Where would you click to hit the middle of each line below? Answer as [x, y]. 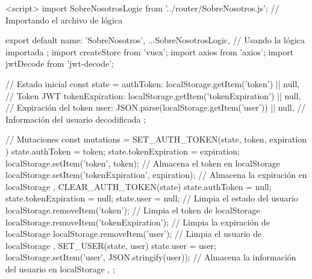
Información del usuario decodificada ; [76, 119]
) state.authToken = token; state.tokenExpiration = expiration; [123, 151]
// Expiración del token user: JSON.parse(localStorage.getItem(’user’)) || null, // [156, 107]
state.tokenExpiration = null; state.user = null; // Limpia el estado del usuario [152, 198]
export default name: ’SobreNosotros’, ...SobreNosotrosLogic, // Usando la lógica [155, 40]
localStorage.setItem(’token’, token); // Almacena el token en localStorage [143, 163]
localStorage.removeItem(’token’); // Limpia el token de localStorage [133, 210]
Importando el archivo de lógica [64, 20]
